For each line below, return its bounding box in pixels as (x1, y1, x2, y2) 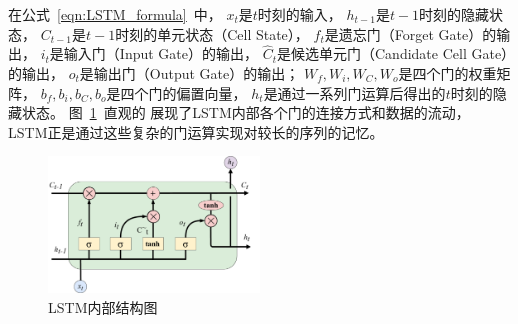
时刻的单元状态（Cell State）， (115, 23, 309, 44)
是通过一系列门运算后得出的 (263, 82, 446, 103)
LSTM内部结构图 (48, 296, 158, 317)
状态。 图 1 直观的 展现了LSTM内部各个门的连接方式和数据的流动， (21, 102, 470, 123)
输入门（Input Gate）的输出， (63, 43, 259, 64)
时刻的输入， (257, 4, 342, 24)
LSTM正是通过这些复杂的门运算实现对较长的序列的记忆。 (8, 121, 384, 142)
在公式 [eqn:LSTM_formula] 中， (8, 4, 222, 24)
